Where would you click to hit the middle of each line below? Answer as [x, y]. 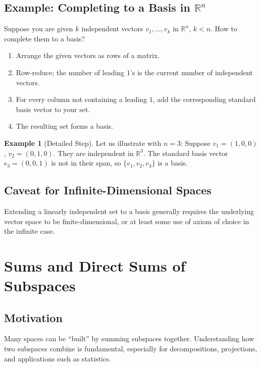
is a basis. [173, 163]
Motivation [33, 317]
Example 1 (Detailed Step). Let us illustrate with [83, 143]
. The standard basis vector [186, 153]
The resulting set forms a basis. [64, 126]
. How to [224, 29]
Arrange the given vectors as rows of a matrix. [88, 55]
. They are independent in [93, 153]
